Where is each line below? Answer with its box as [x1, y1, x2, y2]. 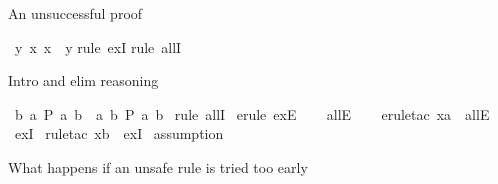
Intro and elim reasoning [8, 70, 159, 91]
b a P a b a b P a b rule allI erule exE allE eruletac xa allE [14, 103, 490, 124]
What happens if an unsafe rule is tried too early [8, 156, 308, 177]
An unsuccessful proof [8, 3, 143, 23]
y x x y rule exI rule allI [14, 36, 182, 57]
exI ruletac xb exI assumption [14, 123, 224, 144]
